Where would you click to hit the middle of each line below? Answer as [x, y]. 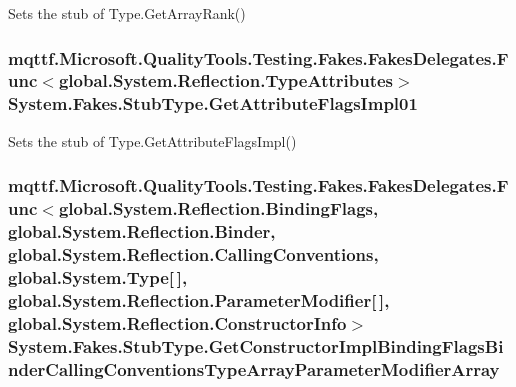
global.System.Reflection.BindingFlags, [218, 208]
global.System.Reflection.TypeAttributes [226, 80]
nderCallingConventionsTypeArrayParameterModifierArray [254, 368]
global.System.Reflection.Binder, [142, 231]
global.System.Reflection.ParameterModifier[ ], [199, 299]
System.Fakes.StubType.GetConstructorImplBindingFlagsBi [256, 345]
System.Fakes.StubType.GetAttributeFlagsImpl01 [213, 103]
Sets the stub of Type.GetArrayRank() [127, 13]
